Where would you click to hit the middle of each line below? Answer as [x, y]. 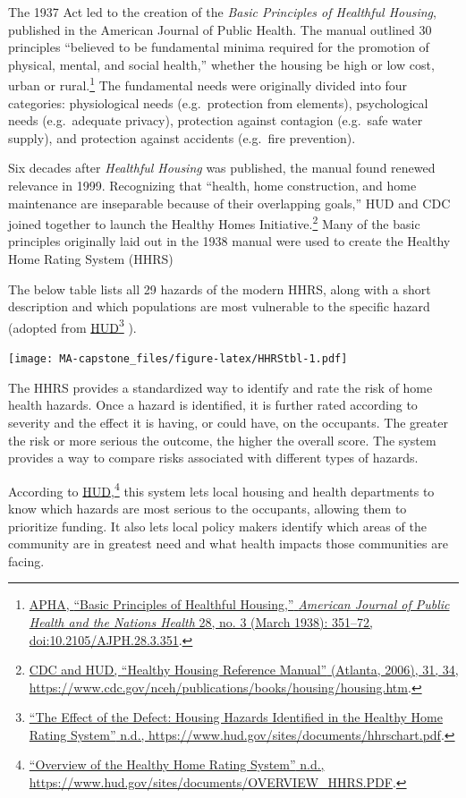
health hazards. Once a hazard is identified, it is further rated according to [213, 405]
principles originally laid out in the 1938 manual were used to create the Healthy [229, 241]
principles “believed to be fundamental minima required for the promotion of [219, 47]
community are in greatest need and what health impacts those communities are [228, 543]
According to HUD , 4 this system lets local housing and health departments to [221, 489]
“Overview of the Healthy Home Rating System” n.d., [177, 764]
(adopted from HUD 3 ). [72, 326]
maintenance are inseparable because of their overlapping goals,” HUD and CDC [229, 203]
